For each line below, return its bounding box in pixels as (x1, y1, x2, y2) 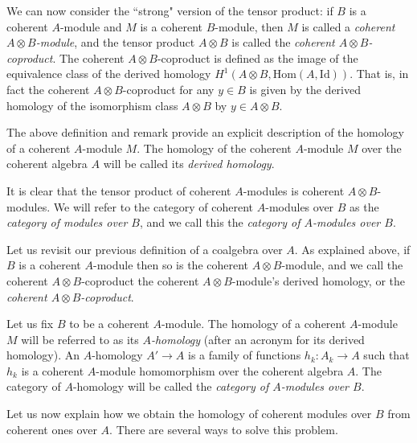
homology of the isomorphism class (6, 96, 178, 113)
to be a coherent (69, 315, 149, 332)
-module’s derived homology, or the (231, 272, 406, 289)
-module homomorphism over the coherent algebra (96, 362, 344, 379)
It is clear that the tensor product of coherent (6, 182, 231, 199)
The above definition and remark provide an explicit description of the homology (6, 124, 404, 141)
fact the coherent (6, 80, 90, 97)
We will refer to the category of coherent (53, 198, 254, 215)
